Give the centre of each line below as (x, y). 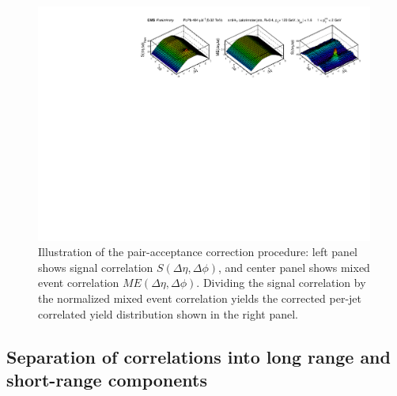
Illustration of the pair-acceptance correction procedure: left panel (198, 252)
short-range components (107, 379)
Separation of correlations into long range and (198, 356)
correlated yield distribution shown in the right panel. (168, 313)
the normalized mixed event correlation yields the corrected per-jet (200, 298)
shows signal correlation (96, 267)
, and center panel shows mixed (294, 267)
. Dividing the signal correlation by (281, 283)
